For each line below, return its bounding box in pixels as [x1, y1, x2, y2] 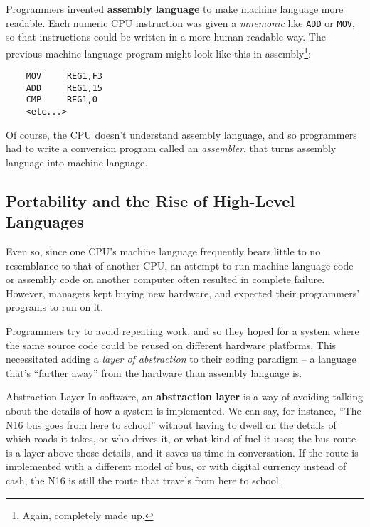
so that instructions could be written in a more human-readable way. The [6, 29, 326, 44]
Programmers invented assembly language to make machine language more [6, 1, 344, 16]
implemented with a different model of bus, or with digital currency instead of [6, 459, 347, 474]
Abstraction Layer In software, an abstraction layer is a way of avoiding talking [6, 389, 363, 404]
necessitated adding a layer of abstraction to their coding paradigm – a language [6, 351, 356, 366]
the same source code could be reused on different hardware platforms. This [6, 337, 337, 352]
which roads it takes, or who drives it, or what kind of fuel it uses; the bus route [6, 431, 356, 446]
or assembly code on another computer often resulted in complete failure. [6, 272, 325, 287]
